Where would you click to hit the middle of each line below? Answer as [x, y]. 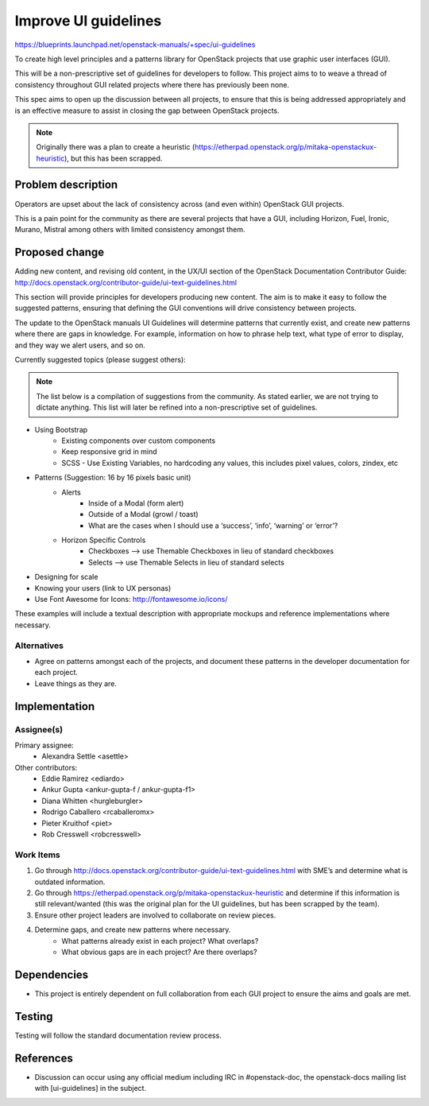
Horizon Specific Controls [104, 540]
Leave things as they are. [75, 683]
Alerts [71, 492]
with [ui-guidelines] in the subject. [91, 1088]
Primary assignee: [44, 745]
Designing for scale [66, 577]
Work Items [37, 855]
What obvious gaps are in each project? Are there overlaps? [159, 952]
